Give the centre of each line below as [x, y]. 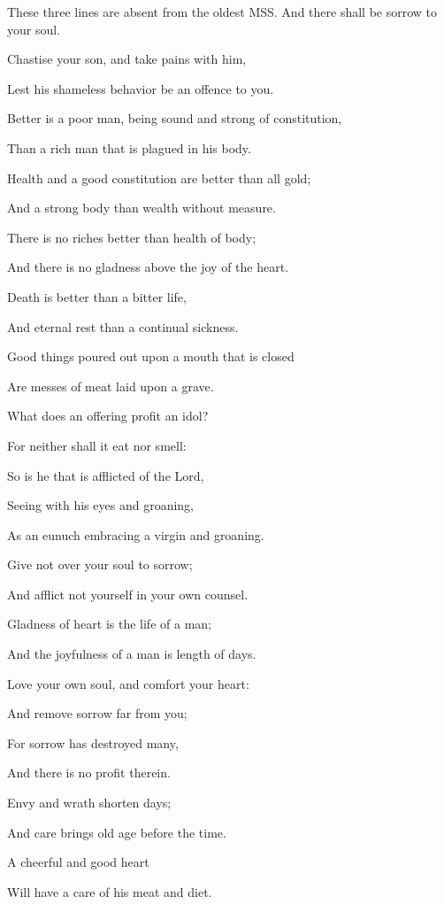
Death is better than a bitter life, [97, 296]
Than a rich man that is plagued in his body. [129, 147]
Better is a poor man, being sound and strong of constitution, [175, 118]
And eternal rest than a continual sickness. [123, 326]
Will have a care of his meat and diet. [110, 891]
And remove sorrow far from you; [97, 713]
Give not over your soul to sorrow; [100, 564]
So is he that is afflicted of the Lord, [106, 475]
